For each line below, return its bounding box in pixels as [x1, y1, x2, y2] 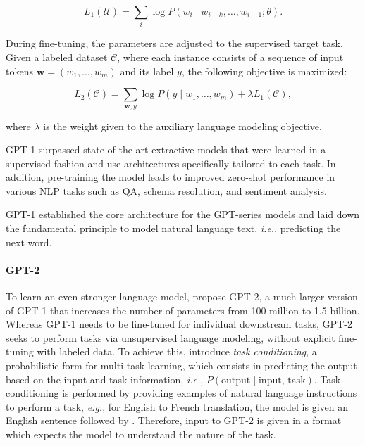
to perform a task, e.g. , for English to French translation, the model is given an [6, 399, 348, 414]
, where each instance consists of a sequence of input [117, 49, 344, 64]
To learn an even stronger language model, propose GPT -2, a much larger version [6, 289, 358, 304]
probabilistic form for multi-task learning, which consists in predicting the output [6, 358, 357, 373]
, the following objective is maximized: [181, 63, 347, 78]
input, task [258, 375, 306, 386]
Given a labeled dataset [6, 49, 108, 64]
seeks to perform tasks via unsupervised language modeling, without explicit [6, 330, 335, 345]
